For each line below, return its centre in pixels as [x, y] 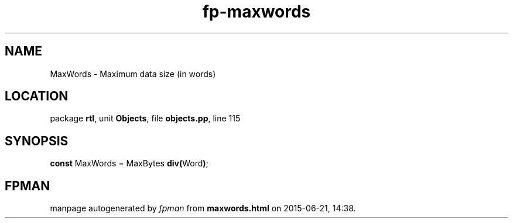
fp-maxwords [256, 12]
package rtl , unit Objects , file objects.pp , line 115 [145, 119]
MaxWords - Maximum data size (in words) [133, 74]
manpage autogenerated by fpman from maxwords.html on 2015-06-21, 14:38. [203, 208]
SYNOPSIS [37, 141]
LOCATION [37, 96]
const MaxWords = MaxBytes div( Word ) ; [129, 163]
